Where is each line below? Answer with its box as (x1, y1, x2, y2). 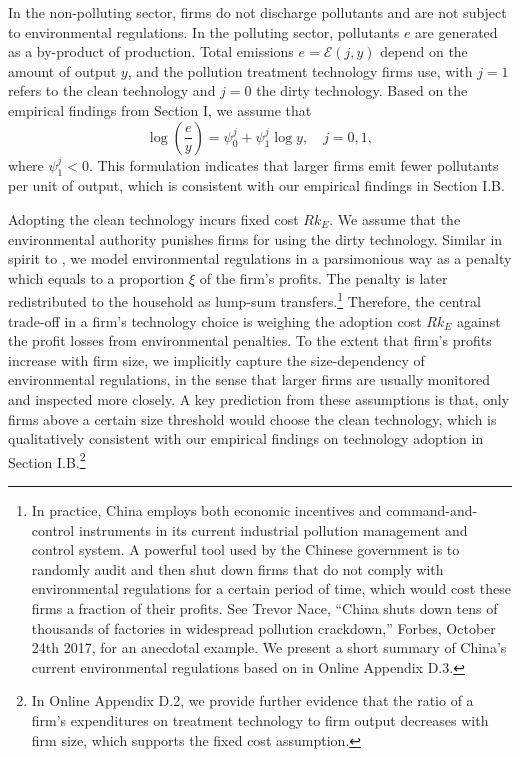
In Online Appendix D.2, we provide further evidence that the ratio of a (31, 690, 474, 711)
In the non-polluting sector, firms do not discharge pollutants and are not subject (8, 2, 507, 22)
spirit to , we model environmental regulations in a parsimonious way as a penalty (8, 248, 512, 269)
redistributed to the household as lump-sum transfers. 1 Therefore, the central (8, 288, 481, 311)
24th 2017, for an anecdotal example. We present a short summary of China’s (31, 637, 507, 658)
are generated (415, 21, 498, 42)
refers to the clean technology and (8, 80, 216, 101)
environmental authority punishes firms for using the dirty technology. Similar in (8, 228, 503, 249)
